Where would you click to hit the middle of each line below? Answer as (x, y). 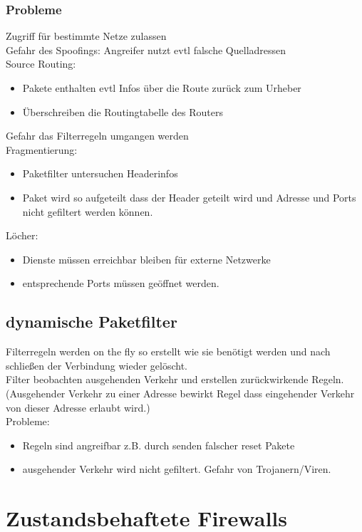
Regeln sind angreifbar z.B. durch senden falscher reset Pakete (159, 445)
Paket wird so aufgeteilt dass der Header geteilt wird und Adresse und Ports (189, 197)
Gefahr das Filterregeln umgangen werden (97, 136)
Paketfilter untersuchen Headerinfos (100, 173)
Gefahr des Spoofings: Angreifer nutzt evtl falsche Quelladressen (146, 49)
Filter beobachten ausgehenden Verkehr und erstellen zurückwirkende (157, 379)
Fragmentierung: (42, 149)
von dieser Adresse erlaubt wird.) (78, 407)
